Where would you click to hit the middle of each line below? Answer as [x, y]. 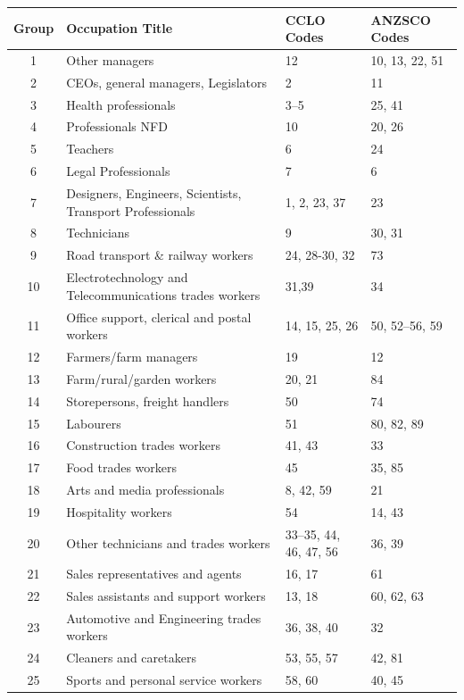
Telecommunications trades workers [163, 294]
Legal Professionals [118, 171]
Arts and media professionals [145, 490]
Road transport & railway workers [160, 255]
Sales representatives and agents [154, 574]
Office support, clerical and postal [159, 317]
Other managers [110, 59]
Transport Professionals [131, 210]
